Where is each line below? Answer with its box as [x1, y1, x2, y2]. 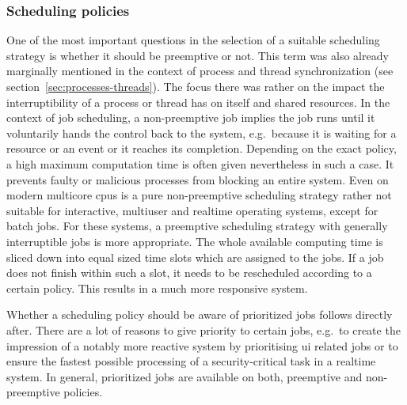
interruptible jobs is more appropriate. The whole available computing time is [6, 233, 383, 249]
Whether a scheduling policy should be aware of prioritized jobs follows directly [6, 306, 393, 323]
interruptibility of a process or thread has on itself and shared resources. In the [6, 93, 390, 110]
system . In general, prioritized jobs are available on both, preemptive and [6, 368, 363, 384]
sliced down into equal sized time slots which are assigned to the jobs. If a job [6, 248, 384, 265]
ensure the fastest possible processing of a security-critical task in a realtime [6, 353, 376, 369]
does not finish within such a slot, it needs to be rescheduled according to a [6, 264, 372, 281]
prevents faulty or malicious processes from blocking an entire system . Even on [6, 171, 389, 187]
